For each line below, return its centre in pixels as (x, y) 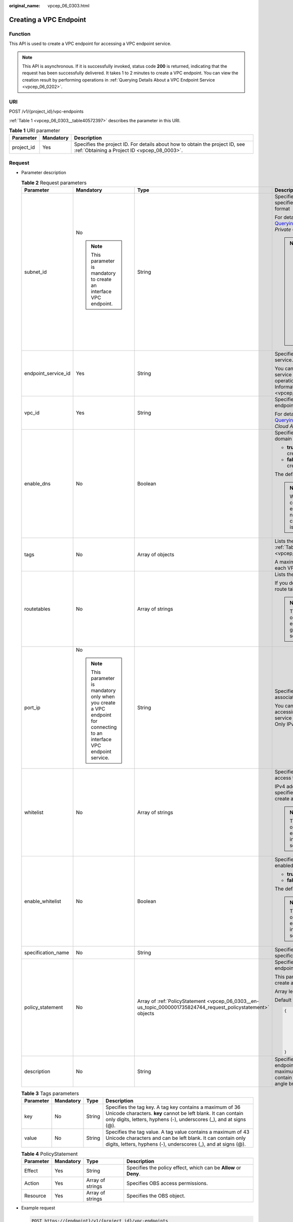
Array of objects (156, 554)
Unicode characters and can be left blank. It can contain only (176, 1138)
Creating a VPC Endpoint (48, 20)
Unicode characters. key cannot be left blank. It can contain (175, 1113)
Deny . (133, 1174)
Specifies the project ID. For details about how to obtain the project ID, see (159, 144)
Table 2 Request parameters (54, 182)
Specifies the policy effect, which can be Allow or (184, 1168)
